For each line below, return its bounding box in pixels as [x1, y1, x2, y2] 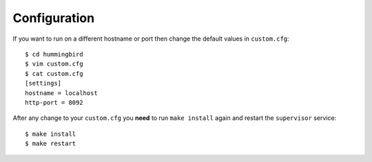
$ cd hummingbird [25, 50, 83, 58]
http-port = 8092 [25, 99, 83, 106]
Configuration [12, 10, 95, 26]
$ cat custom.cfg [25, 70, 83, 77]
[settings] [25, 79, 62, 88]
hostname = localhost [25, 89, 98, 97]
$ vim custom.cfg [25, 60, 83, 68]
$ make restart [25, 140, 76, 148]
